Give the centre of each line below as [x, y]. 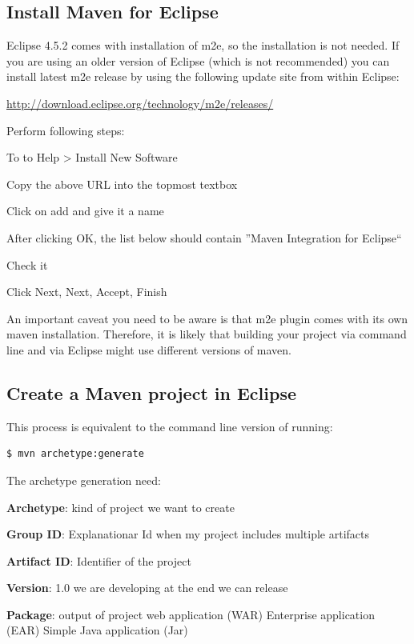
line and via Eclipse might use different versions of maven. [149, 349]
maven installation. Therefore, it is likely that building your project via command [207, 334]
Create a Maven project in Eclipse [151, 392]
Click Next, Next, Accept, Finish [87, 292]
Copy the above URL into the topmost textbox [122, 184]
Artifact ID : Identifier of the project [99, 560]
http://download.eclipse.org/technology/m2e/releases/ [140, 103]
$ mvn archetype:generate [75, 454]
